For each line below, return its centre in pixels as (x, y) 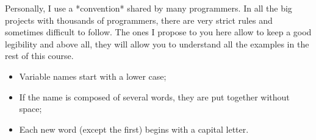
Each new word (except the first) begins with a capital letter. (134, 129)
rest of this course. (39, 56)
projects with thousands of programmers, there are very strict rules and (139, 20)
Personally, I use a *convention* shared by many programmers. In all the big (149, 8)
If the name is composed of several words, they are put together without (154, 96)
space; (31, 109)
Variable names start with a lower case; (93, 76)
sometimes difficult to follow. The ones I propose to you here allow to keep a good (158, 32)
